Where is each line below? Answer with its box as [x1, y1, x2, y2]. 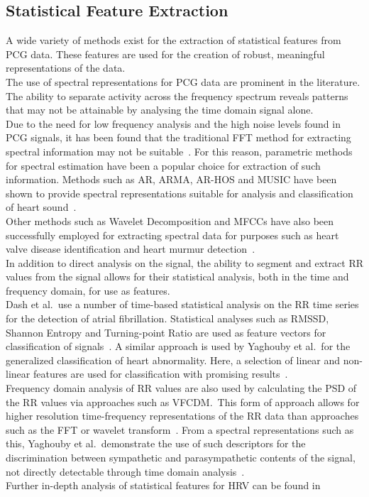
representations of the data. [6, 60, 126, 75]
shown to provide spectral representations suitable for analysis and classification [6, 185, 353, 200]
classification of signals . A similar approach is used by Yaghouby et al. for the [6, 339, 351, 354]
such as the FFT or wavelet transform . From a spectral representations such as [6, 422, 354, 437]
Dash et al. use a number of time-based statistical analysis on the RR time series [6, 297, 359, 312]
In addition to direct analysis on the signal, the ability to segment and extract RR [6, 255, 363, 270]
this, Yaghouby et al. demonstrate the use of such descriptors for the [6, 436, 306, 451]
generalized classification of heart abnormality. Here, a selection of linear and [6, 352, 340, 367]
